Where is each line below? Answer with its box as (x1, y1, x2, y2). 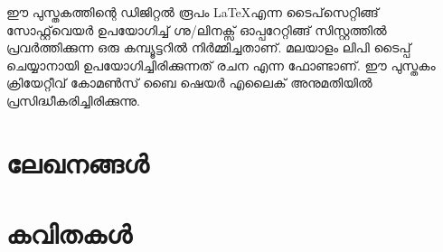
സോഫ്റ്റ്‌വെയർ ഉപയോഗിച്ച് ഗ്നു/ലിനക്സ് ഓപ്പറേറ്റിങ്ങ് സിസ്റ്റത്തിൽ (6, 20, 387, 39)
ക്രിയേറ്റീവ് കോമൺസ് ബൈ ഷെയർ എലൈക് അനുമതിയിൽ (6, 73, 372, 92)
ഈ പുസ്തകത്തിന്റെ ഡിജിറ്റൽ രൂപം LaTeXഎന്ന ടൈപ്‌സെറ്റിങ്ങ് (6, 3, 379, 21)
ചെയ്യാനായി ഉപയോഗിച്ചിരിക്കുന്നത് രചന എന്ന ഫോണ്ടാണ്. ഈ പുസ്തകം (6, 55, 436, 74)
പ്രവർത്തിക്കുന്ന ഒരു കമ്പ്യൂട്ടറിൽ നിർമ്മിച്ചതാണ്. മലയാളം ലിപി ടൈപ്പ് (6, 38, 411, 57)
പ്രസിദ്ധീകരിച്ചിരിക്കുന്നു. (6, 90, 140, 109)
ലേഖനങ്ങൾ (6, 144, 149, 181)
